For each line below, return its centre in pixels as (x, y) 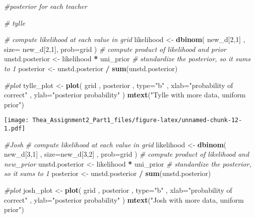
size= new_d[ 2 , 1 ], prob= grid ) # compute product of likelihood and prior (115, 49)
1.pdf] (15, 129)
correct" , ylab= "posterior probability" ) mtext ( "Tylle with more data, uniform (125, 95)
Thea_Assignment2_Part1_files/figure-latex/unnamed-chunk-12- (137, 120)
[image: (17, 120)
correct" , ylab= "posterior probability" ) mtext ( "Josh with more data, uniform (124, 199)
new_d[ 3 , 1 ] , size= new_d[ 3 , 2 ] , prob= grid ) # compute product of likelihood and (127, 154)
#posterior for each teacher (46, 6)
